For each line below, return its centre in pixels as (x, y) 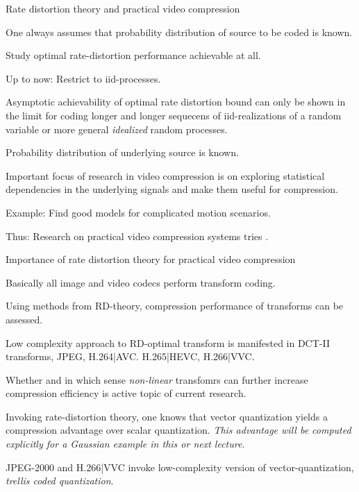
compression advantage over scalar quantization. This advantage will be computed (178, 430)
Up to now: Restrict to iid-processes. (83, 78)
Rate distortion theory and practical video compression (123, 8)
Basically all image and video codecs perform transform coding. (141, 282)
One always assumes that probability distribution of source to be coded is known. (179, 32)
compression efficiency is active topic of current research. (126, 393)
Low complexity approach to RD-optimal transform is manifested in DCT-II (168, 342)
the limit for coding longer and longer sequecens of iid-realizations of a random (174, 115)
